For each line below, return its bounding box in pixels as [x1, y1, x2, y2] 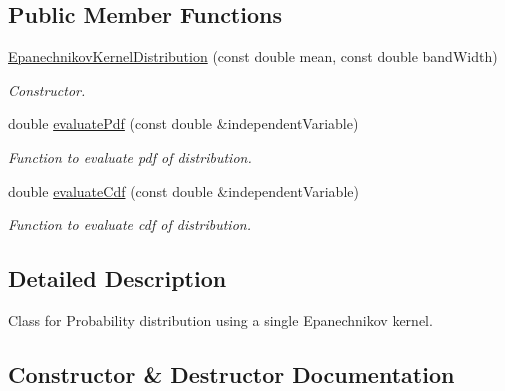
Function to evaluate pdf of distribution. [8, 146, 252, 167]
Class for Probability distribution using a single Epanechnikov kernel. [8, 309, 433, 330]
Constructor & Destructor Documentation [8, 358, 455, 389]
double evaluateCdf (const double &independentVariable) [8, 180, 359, 201]
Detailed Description [8, 263, 227, 294]
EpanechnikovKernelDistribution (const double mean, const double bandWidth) [8, 46, 498, 67]
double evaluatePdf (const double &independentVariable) [8, 113, 359, 134]
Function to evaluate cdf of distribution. [8, 214, 251, 235]
